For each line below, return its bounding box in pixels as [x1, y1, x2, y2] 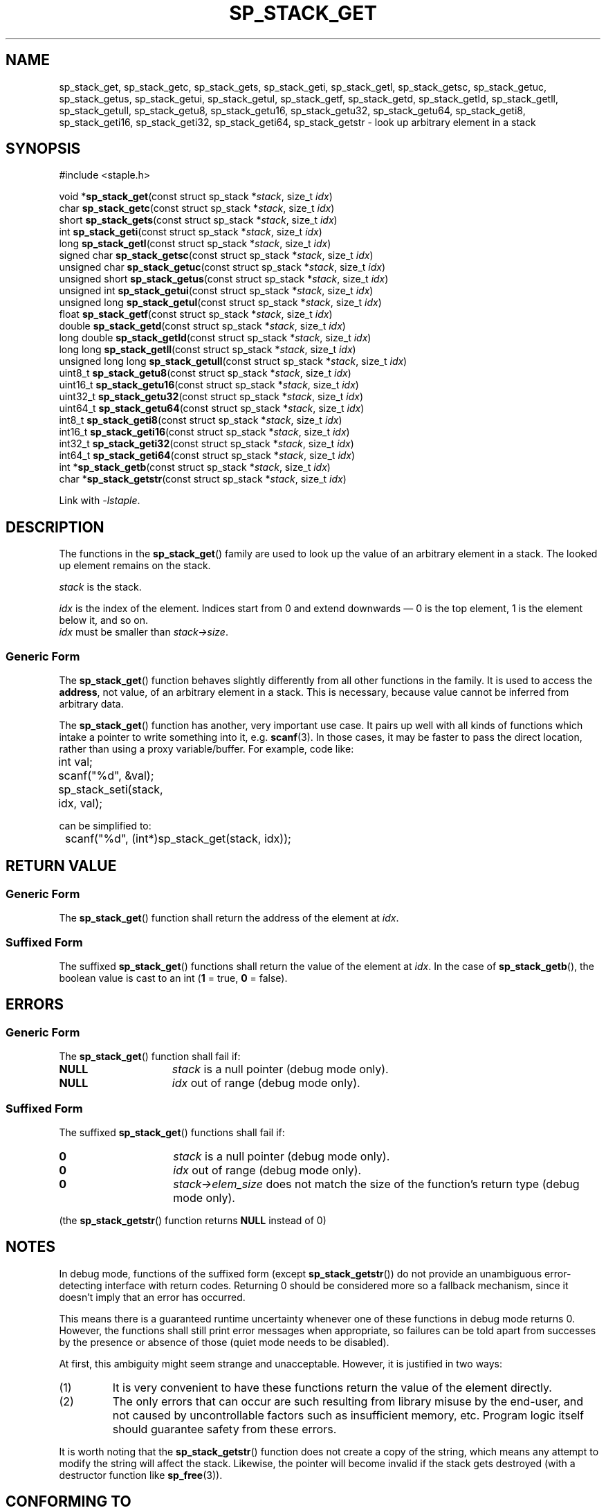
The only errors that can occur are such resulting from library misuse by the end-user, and [112, 1394, 584, 1408]
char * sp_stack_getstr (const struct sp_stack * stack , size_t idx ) [59, 473, 347, 485]
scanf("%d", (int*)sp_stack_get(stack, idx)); [65, 832, 291, 846]
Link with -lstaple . [59, 494, 140, 507]
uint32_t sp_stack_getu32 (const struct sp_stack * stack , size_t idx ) [59, 391, 364, 403]
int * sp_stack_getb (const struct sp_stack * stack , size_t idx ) [59, 461, 331, 474]
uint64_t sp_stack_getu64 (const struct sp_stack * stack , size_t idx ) [59, 402, 365, 415]
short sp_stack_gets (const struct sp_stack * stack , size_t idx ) [59, 214, 338, 226]
